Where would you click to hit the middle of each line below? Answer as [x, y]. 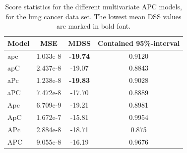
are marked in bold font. [94, 26]
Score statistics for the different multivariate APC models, [93, 6]
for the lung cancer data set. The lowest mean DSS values [93, 16]
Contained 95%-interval [139, 43]
